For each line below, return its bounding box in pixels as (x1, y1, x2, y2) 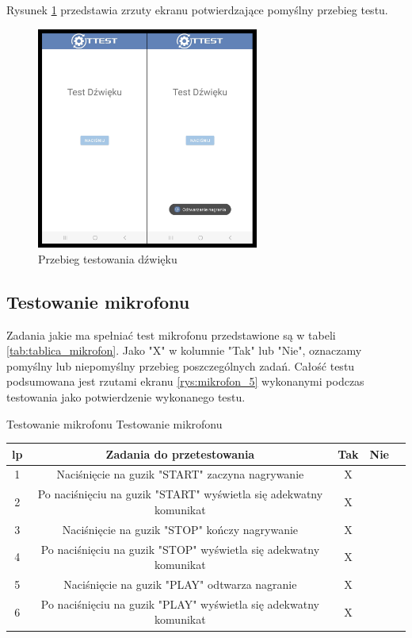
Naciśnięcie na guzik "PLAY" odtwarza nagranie (63, 576, 297, 593)
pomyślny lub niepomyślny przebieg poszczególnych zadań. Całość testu (6, 357, 355, 374)
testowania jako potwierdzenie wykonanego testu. (6, 388, 246, 405)
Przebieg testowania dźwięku (38, 250, 177, 267)
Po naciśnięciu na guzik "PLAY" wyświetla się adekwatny (40, 595, 319, 612)
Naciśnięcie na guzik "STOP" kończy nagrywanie (62, 521, 299, 537)
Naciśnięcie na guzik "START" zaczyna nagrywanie (56, 466, 304, 482)
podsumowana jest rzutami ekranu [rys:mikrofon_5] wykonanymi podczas (6, 373, 364, 390)
